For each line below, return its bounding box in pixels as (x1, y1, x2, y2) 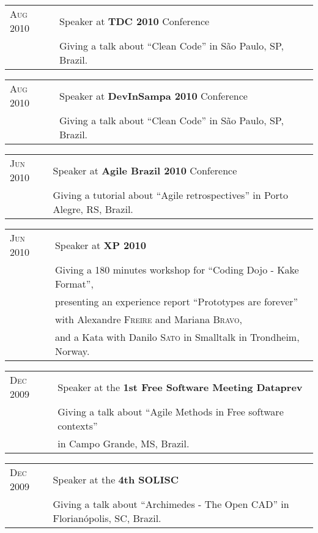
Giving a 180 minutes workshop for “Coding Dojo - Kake (54, 263, 299, 277)
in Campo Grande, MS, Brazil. (57, 436, 190, 450)
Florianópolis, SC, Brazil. (53, 511, 161, 525)
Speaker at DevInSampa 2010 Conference (59, 88, 248, 103)
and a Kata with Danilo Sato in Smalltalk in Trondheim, (54, 330, 300, 344)
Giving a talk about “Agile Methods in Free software (57, 404, 284, 419)
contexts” (57, 419, 98, 433)
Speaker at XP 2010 (54, 237, 146, 252)
